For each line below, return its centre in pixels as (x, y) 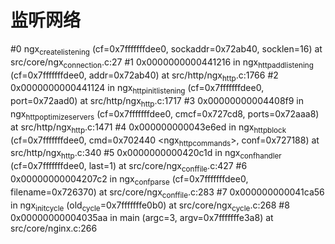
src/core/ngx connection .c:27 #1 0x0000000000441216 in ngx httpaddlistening (162, 63)
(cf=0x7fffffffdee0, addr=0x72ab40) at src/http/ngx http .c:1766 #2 (144, 76)
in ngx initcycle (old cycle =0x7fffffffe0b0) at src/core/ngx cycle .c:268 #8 (150, 206)
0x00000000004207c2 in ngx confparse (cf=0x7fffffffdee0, (129, 179)
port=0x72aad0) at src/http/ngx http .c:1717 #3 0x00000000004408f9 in (157, 102)
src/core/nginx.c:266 (54, 228)
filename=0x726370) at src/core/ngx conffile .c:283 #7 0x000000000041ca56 (167, 193)
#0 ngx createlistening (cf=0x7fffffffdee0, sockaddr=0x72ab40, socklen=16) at (166, 49)
